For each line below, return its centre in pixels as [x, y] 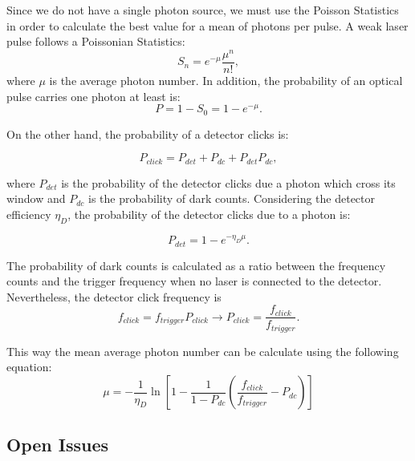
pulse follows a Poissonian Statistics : [96, 41]
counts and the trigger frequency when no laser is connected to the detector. [194, 281]
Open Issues [58, 445]
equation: [29, 367]
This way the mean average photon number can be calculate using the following [203, 351]
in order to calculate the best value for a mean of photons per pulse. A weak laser [207, 25]
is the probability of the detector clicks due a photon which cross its [228, 182]
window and [36, 198]
